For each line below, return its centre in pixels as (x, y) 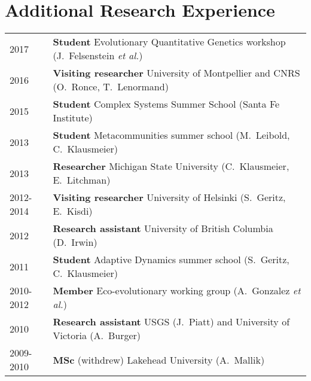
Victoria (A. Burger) (97, 336)
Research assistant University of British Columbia (163, 228)
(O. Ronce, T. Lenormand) (111, 87)
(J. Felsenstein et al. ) (98, 56)
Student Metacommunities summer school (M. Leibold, (171, 135)
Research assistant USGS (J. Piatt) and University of (171, 322)
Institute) (73, 118)
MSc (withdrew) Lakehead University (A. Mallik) (159, 359)
